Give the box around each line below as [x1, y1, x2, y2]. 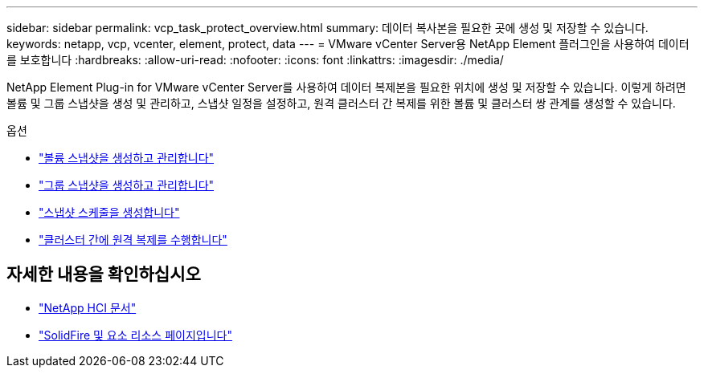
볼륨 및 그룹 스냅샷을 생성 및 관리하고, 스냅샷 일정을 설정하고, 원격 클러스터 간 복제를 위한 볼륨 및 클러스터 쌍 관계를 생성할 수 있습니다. [6, 96, 676, 110]
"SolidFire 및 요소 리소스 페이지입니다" [39, 327, 232, 342]
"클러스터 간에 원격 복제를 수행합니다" [39, 233, 227, 246]
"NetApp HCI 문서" [39, 300, 137, 315]
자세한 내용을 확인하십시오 [6, 264, 201, 285]
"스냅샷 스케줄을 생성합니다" [39, 205, 180, 219]
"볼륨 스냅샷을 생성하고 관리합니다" [39, 151, 215, 165]
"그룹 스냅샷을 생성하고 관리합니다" [39, 178, 215, 192]
